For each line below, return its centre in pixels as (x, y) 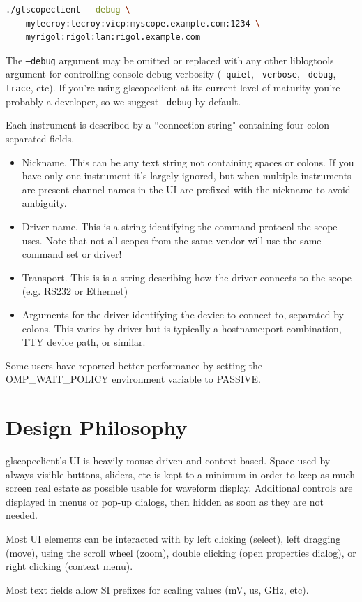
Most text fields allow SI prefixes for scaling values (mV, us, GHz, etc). (157, 589)
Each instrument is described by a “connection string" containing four (155, 125)
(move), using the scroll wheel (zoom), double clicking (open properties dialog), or (181, 552)
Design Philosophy (97, 427)
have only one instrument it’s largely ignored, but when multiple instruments (187, 176)
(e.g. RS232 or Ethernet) (75, 291)
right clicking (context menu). (69, 566)
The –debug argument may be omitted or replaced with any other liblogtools (170, 60)
